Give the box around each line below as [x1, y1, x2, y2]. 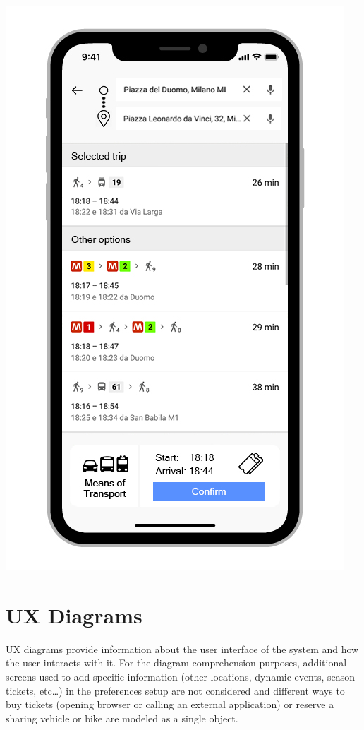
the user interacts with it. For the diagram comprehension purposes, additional [6, 655, 347, 670]
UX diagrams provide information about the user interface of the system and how [6, 641, 359, 656]
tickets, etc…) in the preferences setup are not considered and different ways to [6, 683, 345, 698]
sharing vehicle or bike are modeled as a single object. [6, 710, 238, 725]
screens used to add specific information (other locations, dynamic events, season [6, 669, 355, 683]
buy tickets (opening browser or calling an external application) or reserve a [6, 697, 334, 712]
